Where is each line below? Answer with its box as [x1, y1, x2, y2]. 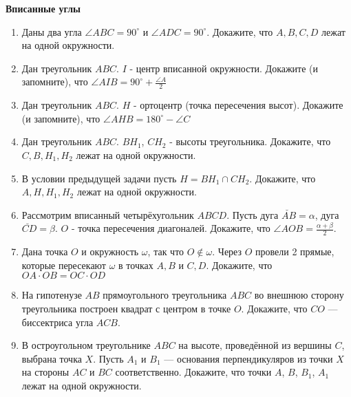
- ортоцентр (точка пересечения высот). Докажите [133, 98, 343, 112]
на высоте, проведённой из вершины [178, 338, 332, 352]
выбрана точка [21, 351, 82, 365]
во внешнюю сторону [254, 288, 344, 302]
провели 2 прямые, [255, 244, 334, 259]
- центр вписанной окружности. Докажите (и [129, 61, 319, 75]
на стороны [21, 365, 70, 379]
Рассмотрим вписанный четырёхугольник [21, 207, 194, 222]
